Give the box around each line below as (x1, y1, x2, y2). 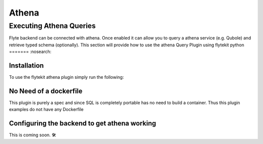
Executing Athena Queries (9, 21, 96, 30)
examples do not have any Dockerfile (9, 107, 84, 112)
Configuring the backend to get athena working (9, 119, 156, 127)
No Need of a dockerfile (9, 87, 83, 95)
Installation (9, 61, 44, 70)
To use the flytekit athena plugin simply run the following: (9, 74, 124, 80)
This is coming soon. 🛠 (9, 132, 56, 138)
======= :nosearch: (9, 49, 52, 54)
